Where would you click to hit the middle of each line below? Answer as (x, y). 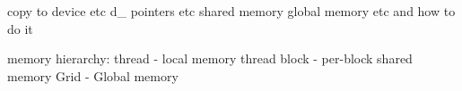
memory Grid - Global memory (93, 75)
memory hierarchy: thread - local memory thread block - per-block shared (210, 58)
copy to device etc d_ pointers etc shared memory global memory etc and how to (231, 11)
